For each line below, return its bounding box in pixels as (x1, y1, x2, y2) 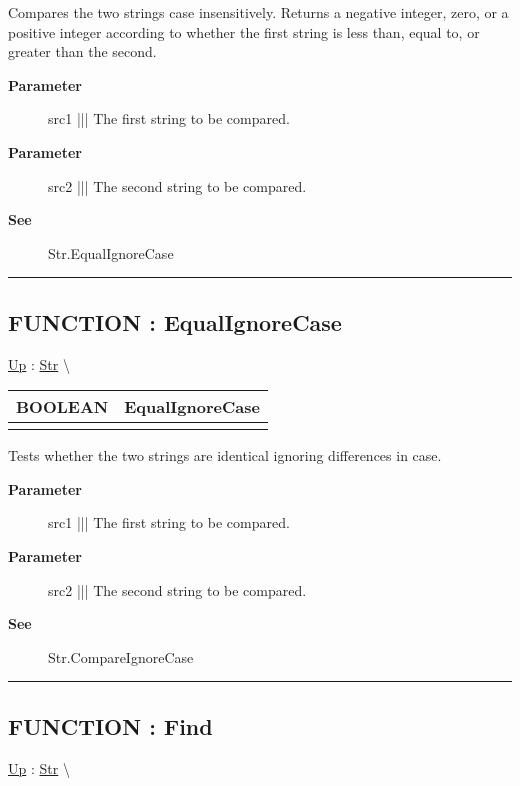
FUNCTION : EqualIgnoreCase (8, 306, 342, 337)
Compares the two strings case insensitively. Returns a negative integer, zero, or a (8, 2, 509, 22)
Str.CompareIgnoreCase (48, 646, 194, 667)
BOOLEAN (16, 395, 109, 419)
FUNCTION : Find (8, 710, 213, 741)
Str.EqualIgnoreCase (48, 242, 174, 263)
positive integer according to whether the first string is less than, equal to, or (8, 21, 480, 42)
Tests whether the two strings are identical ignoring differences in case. (8, 445, 442, 466)
